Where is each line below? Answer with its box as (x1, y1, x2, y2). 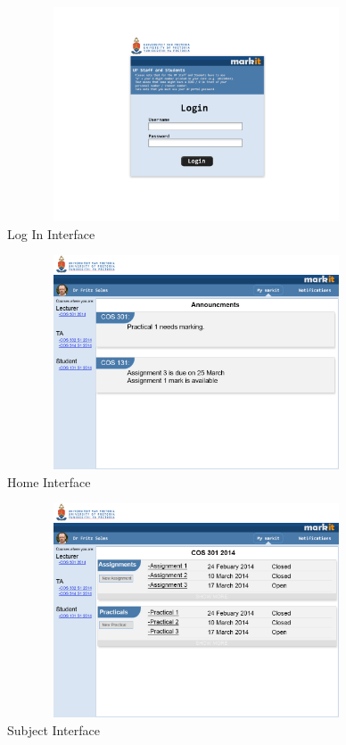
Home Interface (7, 472, 91, 491)
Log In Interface (7, 224, 95, 243)
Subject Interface (7, 720, 100, 739)
